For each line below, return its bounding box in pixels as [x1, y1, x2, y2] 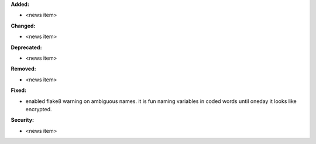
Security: [11, 116, 35, 124]
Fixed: [11, 87, 26, 94]
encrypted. [25, 105, 52, 112]
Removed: [11, 65, 36, 73]
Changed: [11, 22, 36, 29]
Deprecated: [11, 44, 42, 51]
